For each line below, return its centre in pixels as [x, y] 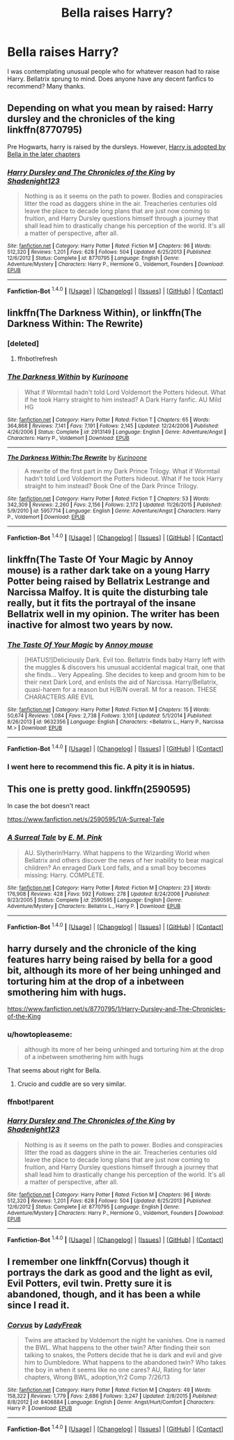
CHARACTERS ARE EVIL [59, 697]
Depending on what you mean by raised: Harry [110, 108]
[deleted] [23, 344]
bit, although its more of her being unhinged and [114, 970]
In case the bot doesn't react [49, 806]
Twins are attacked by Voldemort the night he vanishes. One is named [125, 1340]
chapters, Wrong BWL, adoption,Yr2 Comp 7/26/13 [97, 1377]
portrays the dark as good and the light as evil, [110, 1272]
